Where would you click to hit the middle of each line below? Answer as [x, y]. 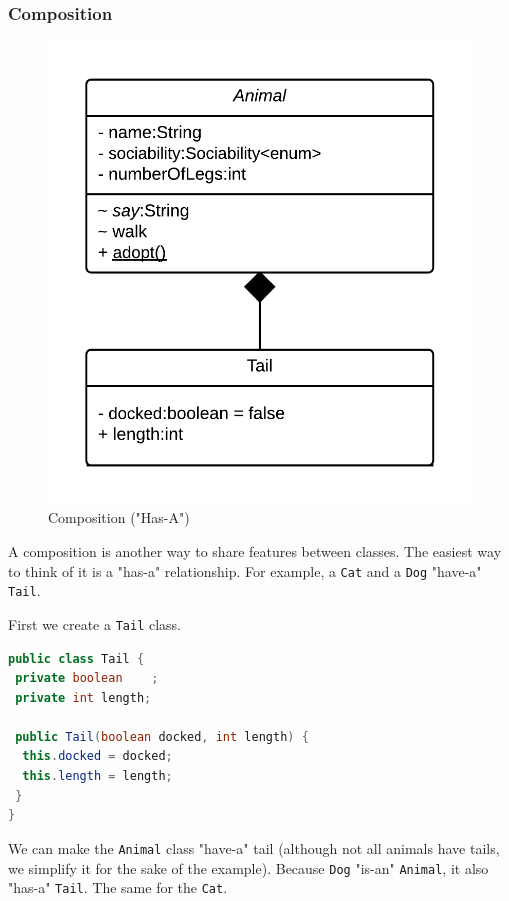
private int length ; [83, 697]
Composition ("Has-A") [119, 517]
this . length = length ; [97, 776]
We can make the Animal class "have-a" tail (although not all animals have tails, [254, 847]
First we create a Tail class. [94, 623]
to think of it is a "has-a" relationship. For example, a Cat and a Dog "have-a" [245, 570]
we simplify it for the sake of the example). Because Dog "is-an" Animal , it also [248, 867]
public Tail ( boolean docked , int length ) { [162, 736]
